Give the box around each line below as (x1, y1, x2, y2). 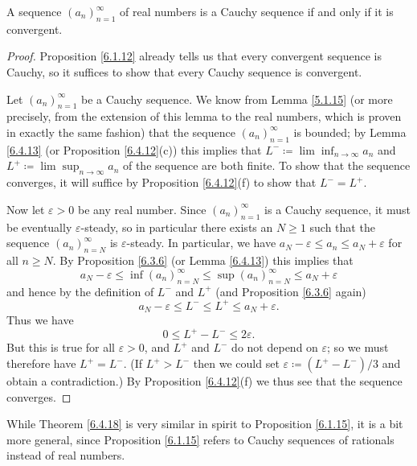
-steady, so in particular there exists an (80, 218, 273, 235)
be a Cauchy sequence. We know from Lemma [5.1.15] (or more (81, 90, 393, 107)
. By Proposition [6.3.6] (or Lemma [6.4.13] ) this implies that (52, 251, 354, 268)
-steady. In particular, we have (126, 234, 276, 251)
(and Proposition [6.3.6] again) (215, 282, 366, 299)
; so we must (327, 339, 389, 356)
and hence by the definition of (6, 282, 154, 299)
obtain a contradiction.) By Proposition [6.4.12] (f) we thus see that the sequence (6, 373, 403, 390)
